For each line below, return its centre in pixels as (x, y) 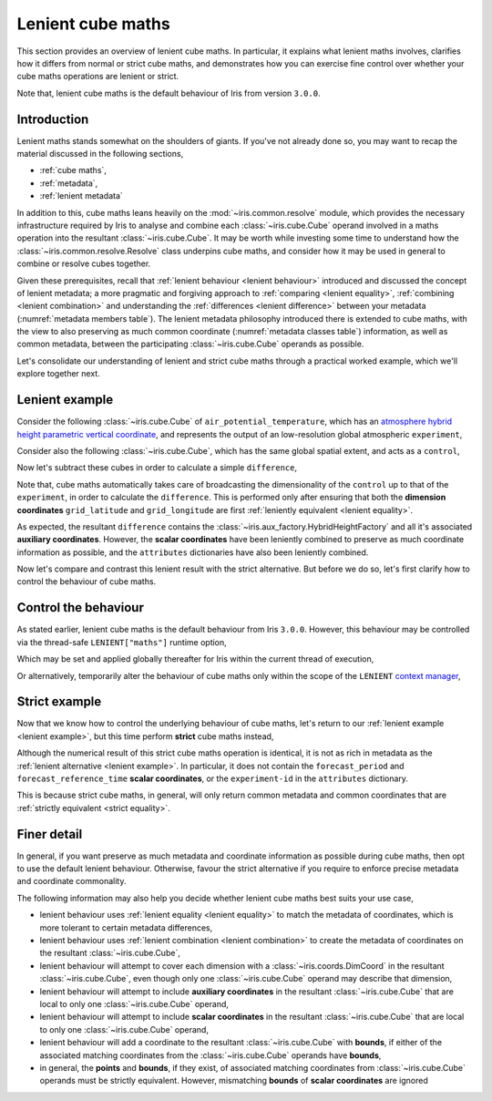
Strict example (59, 702)
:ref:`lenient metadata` (81, 196)
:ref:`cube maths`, (73, 170)
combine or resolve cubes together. (84, 263)
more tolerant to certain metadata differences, (126, 927)
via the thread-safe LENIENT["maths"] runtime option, (122, 642)
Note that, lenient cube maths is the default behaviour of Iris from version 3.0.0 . (169, 93)
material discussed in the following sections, (100, 154)
